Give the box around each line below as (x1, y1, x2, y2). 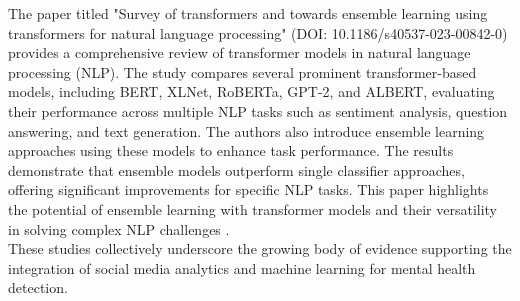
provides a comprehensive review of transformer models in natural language (8, 42, 471, 63)
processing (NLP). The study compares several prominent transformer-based (8, 61, 477, 82)
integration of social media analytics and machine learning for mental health (8, 257, 476, 278)
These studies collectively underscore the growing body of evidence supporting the (8, 238, 512, 259)
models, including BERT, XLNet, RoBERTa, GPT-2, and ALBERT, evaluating (8, 81, 495, 102)
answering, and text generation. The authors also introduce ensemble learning (8, 120, 485, 141)
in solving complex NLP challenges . (8, 218, 230, 239)
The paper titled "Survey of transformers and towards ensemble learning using (8, 3, 488, 23)
